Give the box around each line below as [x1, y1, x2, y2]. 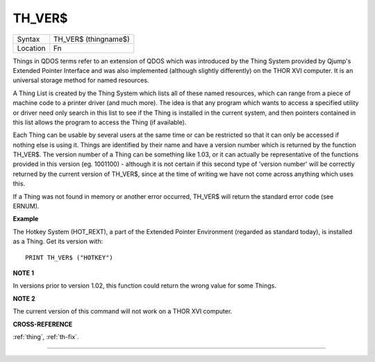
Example [12, 215, 39, 223]
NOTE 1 [12, 268, 35, 277]
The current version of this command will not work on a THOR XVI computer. [12, 307, 233, 315]
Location [17, 43, 46, 53]
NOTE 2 [12, 294, 35, 302]
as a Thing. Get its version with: [12, 237, 103, 246]
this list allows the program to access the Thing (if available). [12, 118, 187, 126]
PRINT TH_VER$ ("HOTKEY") [25, 254, 114, 261]
